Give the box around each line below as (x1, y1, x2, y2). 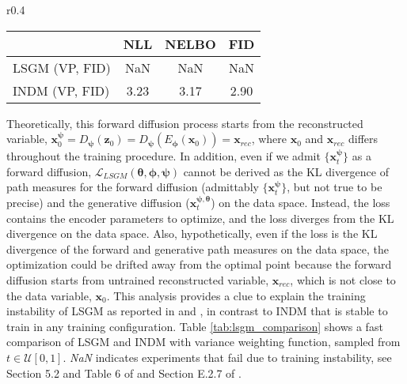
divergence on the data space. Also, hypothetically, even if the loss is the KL (6, 225, 378, 242)
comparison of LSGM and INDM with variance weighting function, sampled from (6, 333, 401, 350)
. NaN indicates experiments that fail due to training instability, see (63, 348, 392, 365)
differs (348, 130, 378, 147)
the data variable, (6, 287, 92, 303)
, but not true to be (287, 179, 382, 195)
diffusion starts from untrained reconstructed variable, (6, 271, 269, 288)
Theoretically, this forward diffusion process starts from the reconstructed (6, 115, 363, 131)
